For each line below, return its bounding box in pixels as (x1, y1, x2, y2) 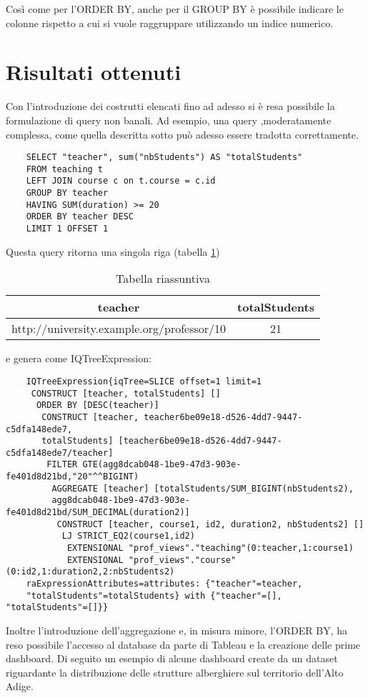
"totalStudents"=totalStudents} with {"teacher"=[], (26, 590, 282, 601)
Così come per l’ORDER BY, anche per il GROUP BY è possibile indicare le (6, 1, 344, 16)
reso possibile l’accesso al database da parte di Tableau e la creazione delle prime (6, 637, 361, 652)
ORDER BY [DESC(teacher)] (36, 400, 159, 411)
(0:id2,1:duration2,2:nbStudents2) (6, 567, 175, 577)
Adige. (6, 679, 34, 694)
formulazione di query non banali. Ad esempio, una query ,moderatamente (6, 112, 332, 127)
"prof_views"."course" (128, 554, 237, 565)
